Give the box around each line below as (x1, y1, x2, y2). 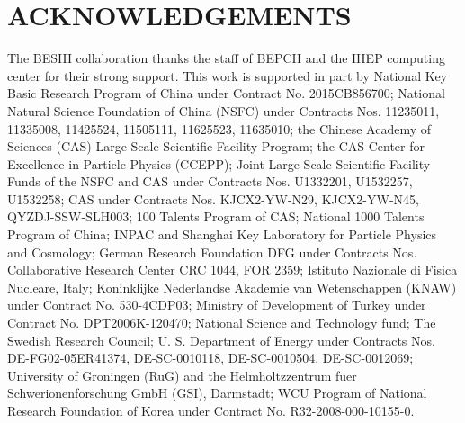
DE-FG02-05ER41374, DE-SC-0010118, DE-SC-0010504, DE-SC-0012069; (7, 348, 414, 367)
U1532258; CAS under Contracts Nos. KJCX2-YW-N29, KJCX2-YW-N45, (7, 189, 419, 208)
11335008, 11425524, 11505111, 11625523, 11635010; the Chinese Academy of (7, 119, 431, 138)
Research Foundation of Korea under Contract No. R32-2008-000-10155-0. (7, 401, 415, 419)
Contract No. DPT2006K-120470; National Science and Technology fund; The (7, 313, 436, 332)
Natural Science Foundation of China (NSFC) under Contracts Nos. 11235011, (7, 101, 440, 120)
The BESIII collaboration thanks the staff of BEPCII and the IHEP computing (7, 49, 445, 67)
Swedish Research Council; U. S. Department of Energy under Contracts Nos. (7, 330, 435, 349)
